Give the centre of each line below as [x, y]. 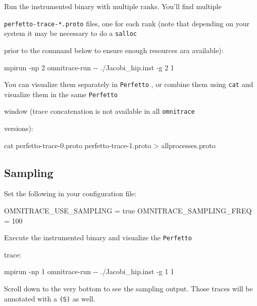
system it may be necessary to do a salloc [70, 33]
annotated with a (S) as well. [50, 298]
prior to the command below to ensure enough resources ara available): [114, 50]
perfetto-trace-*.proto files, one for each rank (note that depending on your [127, 23]
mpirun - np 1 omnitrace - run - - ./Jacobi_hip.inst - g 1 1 [89, 271]
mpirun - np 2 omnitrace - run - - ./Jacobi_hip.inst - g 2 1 [89, 67]
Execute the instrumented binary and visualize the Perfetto [98, 237]
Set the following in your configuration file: [70, 193]
